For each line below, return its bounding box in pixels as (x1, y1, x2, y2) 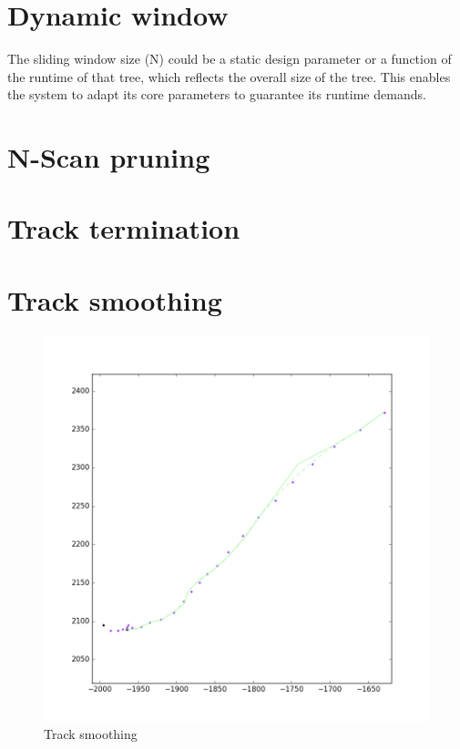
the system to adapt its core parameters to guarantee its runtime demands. (7, 85, 426, 104)
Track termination (7, 210, 240, 247)
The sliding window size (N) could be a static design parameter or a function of (7, 49, 452, 68)
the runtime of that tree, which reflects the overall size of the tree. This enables (7, 67, 451, 86)
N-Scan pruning (7, 139, 210, 176)
